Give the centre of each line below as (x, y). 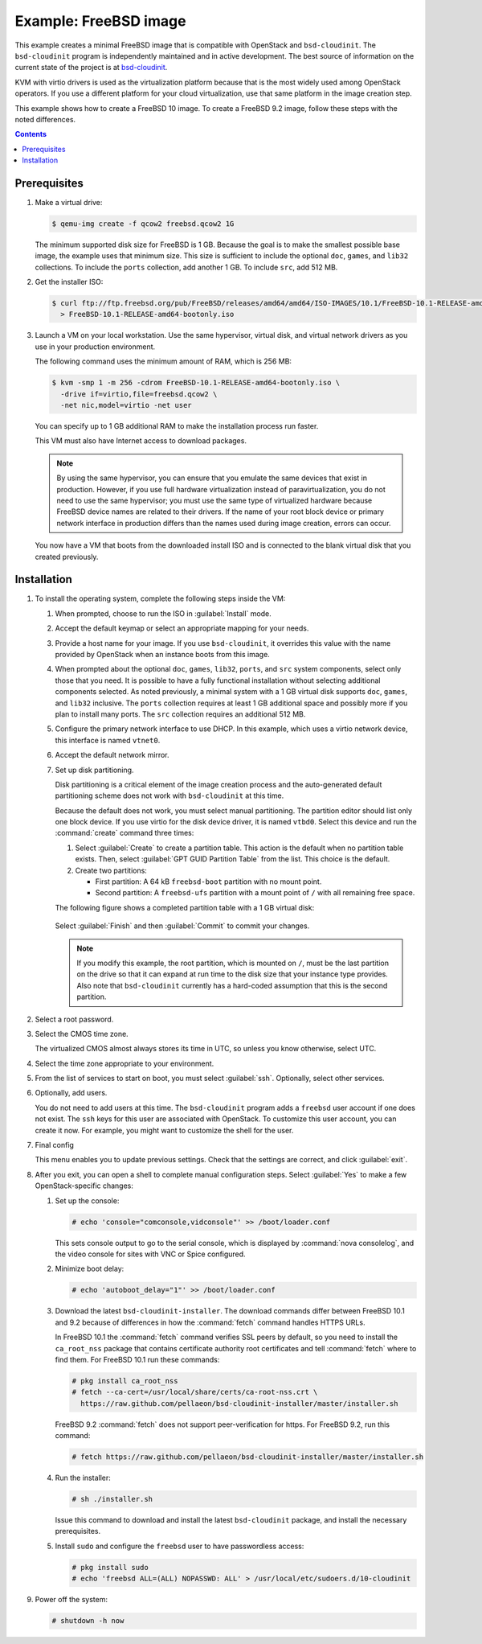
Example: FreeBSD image (100, 21)
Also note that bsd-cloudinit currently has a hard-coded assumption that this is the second (232, 985)
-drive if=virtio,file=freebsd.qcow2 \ (139, 394)
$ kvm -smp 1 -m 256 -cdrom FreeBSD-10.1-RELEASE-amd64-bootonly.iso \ (196, 383)
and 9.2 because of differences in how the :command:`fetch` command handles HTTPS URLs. (210, 1322)
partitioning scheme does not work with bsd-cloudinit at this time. (170, 795)
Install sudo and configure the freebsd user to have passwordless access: (180, 1546)
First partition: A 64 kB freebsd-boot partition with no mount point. (208, 882)
